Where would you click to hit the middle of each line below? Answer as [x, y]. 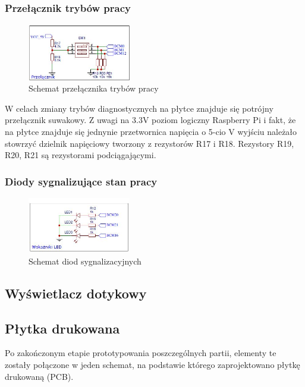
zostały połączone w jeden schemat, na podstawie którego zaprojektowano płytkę [152, 365]
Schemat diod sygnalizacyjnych [85, 261]
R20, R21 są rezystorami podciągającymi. [81, 155]
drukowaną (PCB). [39, 376]
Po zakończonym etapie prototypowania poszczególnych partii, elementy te [141, 353]
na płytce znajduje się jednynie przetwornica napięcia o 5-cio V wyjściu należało [151, 132]
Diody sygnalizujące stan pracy [81, 181]
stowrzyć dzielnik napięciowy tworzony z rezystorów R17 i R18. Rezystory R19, [150, 143]
